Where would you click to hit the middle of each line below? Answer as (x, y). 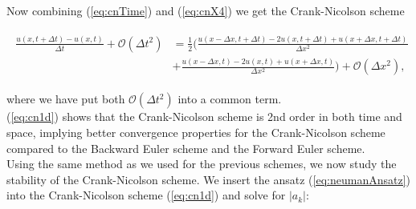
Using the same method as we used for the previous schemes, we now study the (202, 164)
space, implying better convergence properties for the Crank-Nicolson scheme (196, 132)
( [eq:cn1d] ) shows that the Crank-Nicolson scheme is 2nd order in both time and (204, 117)
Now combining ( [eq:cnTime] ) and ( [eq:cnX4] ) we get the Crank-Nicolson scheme (206, 10)
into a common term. (230, 99)
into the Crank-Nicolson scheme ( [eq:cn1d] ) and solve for (146, 195)
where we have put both (66, 99)
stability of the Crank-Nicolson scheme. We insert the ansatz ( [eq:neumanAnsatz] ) (208, 179)
